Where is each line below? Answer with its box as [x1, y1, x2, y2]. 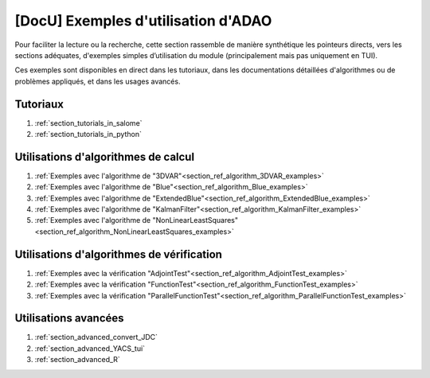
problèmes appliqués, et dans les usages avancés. [14, 76, 181, 86]
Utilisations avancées [14, 311, 124, 325]
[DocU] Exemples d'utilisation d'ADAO [14, 12, 272, 29]
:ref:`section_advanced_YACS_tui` [34, 343, 146, 353]
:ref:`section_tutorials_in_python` [34, 130, 143, 139]
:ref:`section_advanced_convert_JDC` [34, 333, 158, 342]
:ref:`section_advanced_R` [34, 355, 121, 364]
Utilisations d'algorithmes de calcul [14, 150, 195, 163]
